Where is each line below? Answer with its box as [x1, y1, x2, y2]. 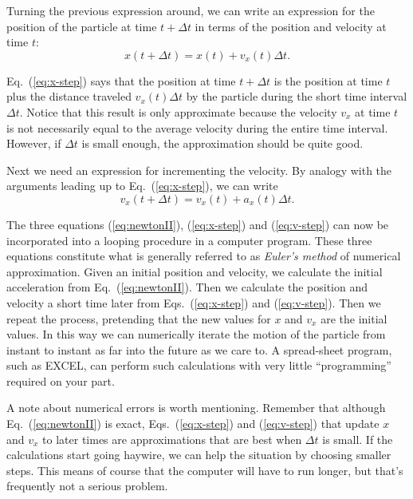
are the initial [321, 310, 387, 327]
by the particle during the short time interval [186, 88, 407, 105]
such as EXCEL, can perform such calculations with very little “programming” [6, 357, 391, 374]
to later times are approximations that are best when [42, 430, 302, 447]
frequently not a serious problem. [6, 477, 168, 494]
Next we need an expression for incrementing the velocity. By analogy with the [6, 161, 392, 178]
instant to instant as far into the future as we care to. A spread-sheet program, [6, 341, 392, 358]
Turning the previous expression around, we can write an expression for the [6, 2, 375, 18]
